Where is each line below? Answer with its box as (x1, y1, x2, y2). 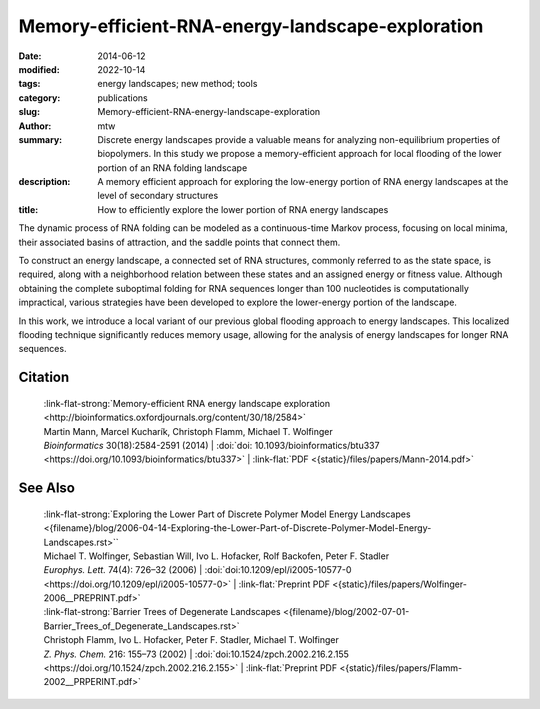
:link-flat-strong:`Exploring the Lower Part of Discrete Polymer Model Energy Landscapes (43, 508, 411, 520)
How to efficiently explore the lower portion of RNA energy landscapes (97, 203, 389, 215)
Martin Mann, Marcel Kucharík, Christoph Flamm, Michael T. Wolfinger (43, 425, 334, 437)
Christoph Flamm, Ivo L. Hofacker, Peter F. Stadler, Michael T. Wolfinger (43, 634, 340, 646)
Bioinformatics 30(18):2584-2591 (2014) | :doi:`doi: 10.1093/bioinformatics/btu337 (43, 439, 380, 451)
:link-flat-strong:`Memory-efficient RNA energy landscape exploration (43, 397, 330, 409)
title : (18, 203, 39, 215)
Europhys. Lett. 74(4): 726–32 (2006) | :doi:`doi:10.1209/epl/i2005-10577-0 (43, 564, 352, 576)
